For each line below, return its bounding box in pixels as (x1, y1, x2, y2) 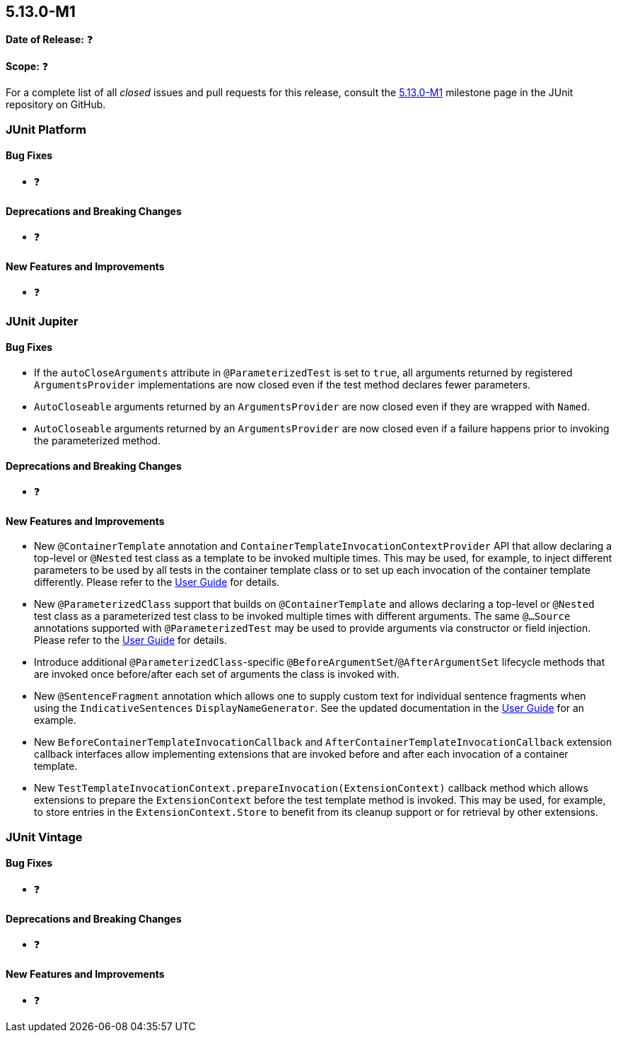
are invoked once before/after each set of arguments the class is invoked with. (34, 668, 400, 681)
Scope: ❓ (6, 60, 49, 73)
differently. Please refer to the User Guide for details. (34, 576, 280, 589)
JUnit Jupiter (6, 313, 78, 328)
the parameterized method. (34, 434, 161, 447)
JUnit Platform (6, 122, 86, 137)
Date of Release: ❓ (6, 33, 93, 46)
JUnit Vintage (6, 829, 83, 844)
